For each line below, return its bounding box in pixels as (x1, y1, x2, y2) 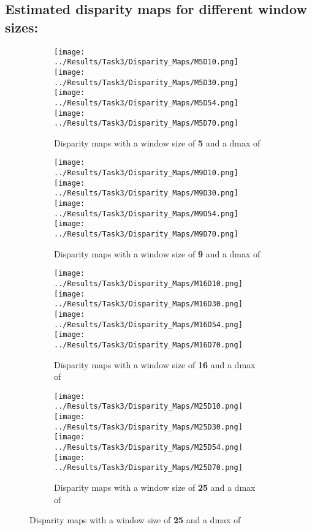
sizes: (5, 17, 39, 36)
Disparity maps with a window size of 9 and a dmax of (54, 247, 261, 260)
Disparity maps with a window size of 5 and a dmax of (54, 136, 261, 149)
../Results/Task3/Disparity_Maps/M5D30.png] (54, 78, 238, 87)
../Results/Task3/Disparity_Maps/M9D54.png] (54, 209, 238, 218)
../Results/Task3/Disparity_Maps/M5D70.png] (54, 119, 238, 128)
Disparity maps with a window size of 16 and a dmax (54, 358, 256, 371)
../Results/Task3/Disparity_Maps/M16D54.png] (54, 320, 243, 329)
